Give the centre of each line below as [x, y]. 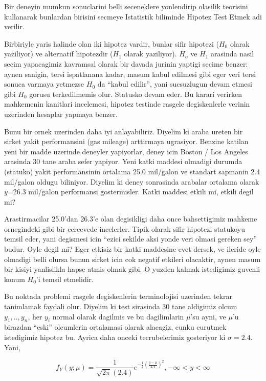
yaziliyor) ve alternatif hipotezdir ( [59, 54]
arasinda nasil [232, 54]
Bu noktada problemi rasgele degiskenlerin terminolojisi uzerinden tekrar [118, 296]
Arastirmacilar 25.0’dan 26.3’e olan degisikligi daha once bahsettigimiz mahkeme [131, 219]
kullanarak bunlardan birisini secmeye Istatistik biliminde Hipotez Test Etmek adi [133, 16]
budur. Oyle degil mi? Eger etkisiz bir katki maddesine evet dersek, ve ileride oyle [132, 249]
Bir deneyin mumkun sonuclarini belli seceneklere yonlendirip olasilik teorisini [126, 6]
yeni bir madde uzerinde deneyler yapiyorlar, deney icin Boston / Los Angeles [126, 151]
